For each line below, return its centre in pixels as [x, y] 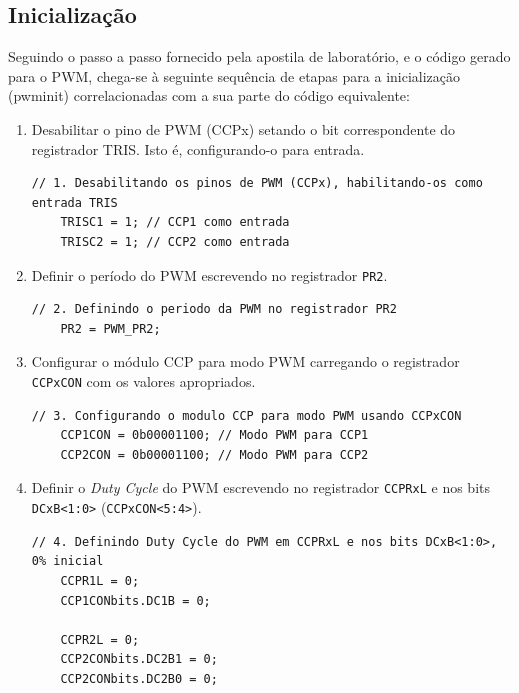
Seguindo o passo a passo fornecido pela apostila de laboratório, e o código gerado [259, 56]
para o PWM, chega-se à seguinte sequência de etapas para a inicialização [234, 75]
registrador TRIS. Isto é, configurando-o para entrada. [198, 148]
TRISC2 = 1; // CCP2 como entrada [175, 241]
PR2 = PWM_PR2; [110, 328]
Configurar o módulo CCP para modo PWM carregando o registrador [245, 361]
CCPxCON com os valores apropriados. [143, 380]
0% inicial [67, 561]
